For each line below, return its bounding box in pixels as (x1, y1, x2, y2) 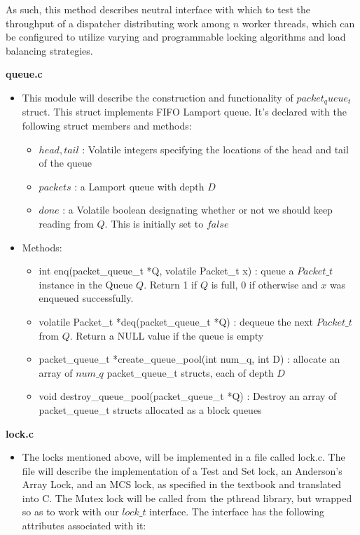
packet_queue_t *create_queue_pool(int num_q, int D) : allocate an (39, 352, 340, 366)
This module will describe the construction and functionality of (22, 90, 293, 104)
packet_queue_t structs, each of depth (106, 365, 274, 380)
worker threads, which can (242, 15, 355, 30)
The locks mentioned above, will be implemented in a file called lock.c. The (22, 450, 345, 464)
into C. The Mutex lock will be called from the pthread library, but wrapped (22, 490, 352, 505)
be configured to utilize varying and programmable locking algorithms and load (6, 29, 346, 44)
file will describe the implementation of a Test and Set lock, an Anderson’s (22, 463, 342, 478)
